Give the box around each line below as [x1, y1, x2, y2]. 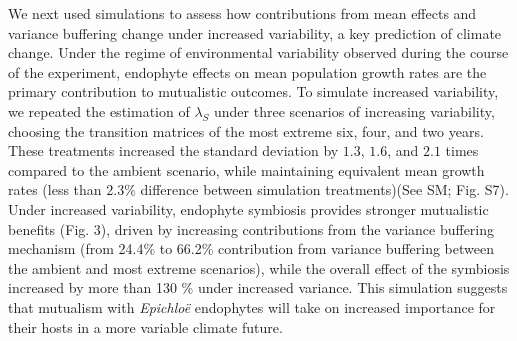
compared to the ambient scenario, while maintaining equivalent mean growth [8, 159, 485, 180]
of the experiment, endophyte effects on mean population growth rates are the [8, 61, 487, 82]
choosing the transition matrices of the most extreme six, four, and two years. [8, 120, 484, 141]
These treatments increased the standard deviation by [8, 140, 339, 161]
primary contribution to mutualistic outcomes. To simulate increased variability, [8, 81, 499, 102]
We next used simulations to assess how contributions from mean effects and [8, 3, 477, 23]
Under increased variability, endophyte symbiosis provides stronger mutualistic [8, 198, 489, 219]
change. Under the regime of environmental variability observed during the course [8, 42, 509, 63]
